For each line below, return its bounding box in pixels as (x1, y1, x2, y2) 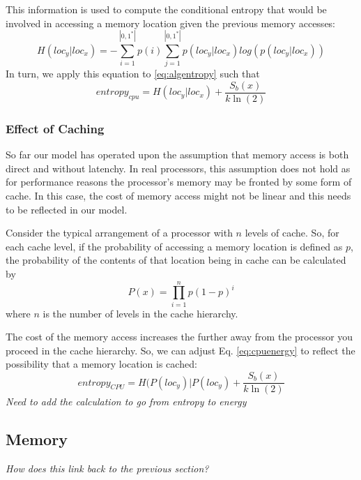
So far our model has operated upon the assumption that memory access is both (6, 147, 349, 162)
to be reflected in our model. (6, 202, 128, 216)
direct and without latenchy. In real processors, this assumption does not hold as (6, 160, 351, 175)
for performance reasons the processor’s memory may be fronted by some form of (6, 174, 352, 189)
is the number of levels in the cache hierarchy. (43, 306, 238, 320)
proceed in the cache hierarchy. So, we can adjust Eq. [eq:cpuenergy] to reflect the (6, 343, 355, 357)
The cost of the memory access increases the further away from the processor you (6, 329, 353, 344)
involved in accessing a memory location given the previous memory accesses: (6, 15, 336, 30)
